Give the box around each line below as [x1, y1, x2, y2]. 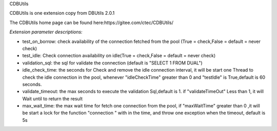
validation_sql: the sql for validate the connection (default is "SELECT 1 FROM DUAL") [22, 59, 203, 66]
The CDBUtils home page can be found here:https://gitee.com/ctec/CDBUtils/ [9, 19, 174, 26]
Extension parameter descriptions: [9, 29, 83, 35]
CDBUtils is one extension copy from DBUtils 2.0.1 [9, 10, 115, 16]
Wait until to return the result [22, 95, 83, 102]
